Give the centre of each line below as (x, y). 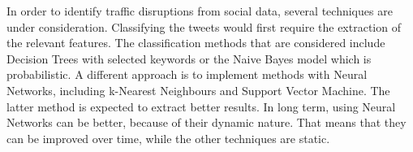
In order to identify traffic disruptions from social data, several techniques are (200, 11)
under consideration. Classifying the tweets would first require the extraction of (204, 26)
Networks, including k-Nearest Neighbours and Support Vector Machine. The (198, 90)
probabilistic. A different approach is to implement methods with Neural (187, 74)
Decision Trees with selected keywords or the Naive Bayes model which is (189, 58)
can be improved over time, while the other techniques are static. (168, 138)
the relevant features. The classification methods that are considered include (196, 43)
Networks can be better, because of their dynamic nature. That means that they (206, 122)
